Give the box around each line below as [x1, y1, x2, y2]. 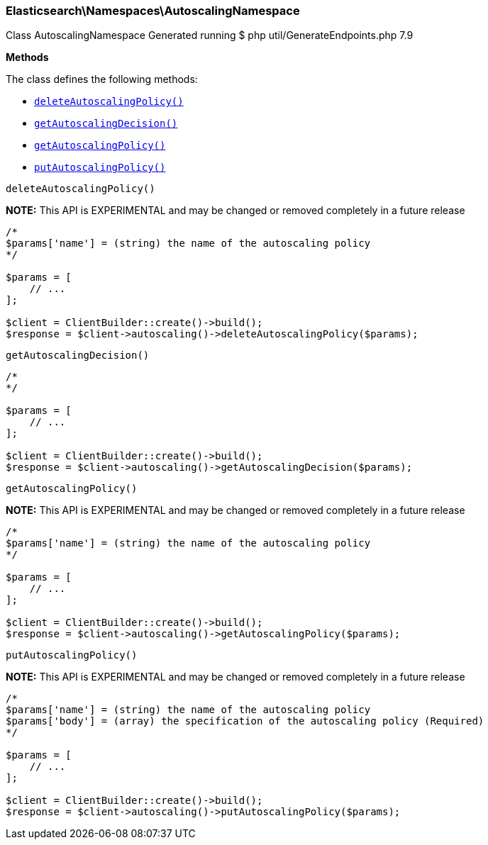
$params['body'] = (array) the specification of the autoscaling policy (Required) [6, 715, 484, 727]
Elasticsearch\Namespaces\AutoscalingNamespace [6, 4, 300, 18]
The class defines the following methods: [6, 73, 198, 86]
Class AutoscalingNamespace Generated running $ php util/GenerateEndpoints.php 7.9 [6, 29, 414, 42]
